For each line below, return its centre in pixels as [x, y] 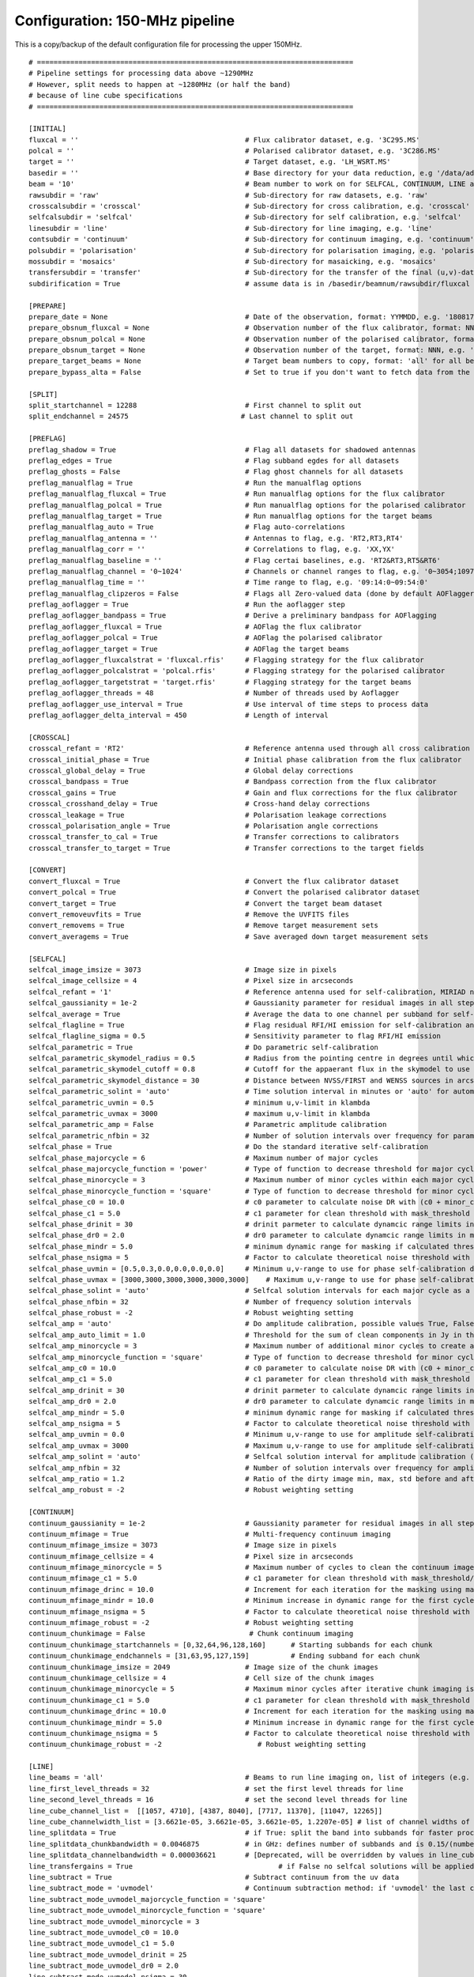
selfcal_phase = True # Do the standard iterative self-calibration [229, 1147]
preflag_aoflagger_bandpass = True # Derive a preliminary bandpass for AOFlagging [233, 616]
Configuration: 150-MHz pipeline [125, 21]
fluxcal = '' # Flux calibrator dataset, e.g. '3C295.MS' [224, 140]
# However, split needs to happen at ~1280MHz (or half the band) [160, 84]
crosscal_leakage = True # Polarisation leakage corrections [208, 815]
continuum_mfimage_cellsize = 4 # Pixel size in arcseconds [191, 1556]
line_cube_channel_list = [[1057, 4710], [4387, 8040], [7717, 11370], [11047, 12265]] [206, 1811]
